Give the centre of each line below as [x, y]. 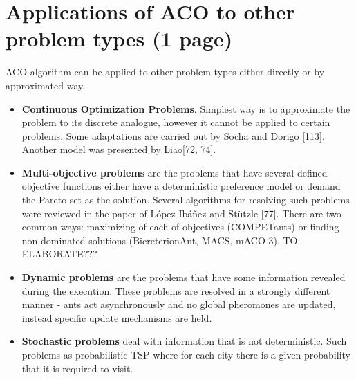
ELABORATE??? [59, 254]
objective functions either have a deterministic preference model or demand [181, 186]
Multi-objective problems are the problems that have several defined [175, 172]
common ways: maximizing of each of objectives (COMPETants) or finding [180, 227]
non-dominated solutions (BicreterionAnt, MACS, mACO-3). [151, 240]
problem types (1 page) [119, 38]
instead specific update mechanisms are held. [117, 317]
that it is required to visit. [77, 368]
